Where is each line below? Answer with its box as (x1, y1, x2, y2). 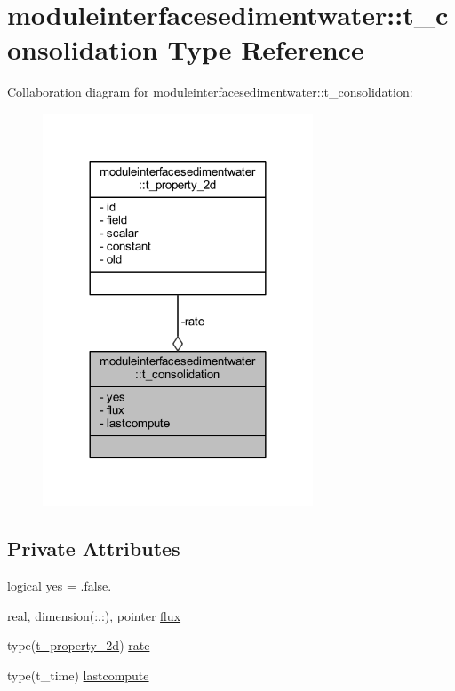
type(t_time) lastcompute (7, 666, 149, 685)
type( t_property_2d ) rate (7, 636, 150, 655)
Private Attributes (7, 535, 180, 562)
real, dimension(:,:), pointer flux (7, 606, 181, 624)
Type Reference (167, 31, 364, 68)
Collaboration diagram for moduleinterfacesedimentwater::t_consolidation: (7, 83, 413, 101)
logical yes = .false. (7, 576, 112, 595)
